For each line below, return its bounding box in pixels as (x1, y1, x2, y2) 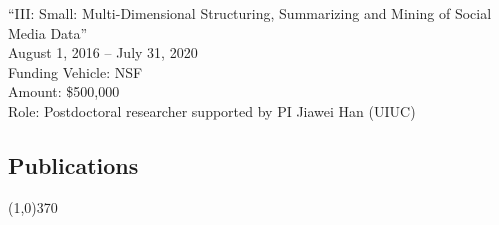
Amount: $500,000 (8, 81, 120, 102)
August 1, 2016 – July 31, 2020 (8, 42, 198, 63)
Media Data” (8, 22, 88, 43)
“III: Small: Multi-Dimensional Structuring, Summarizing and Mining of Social (8, 3, 492, 23)
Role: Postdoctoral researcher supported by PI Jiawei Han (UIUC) (8, 100, 416, 121)
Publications (8, 149, 139, 180)
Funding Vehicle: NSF (8, 61, 143, 82)
